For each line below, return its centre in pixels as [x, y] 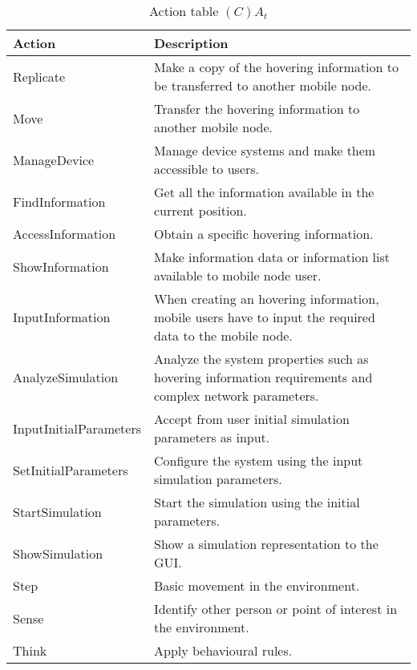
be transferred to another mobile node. [262, 85]
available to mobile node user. [237, 275]
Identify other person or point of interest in [275, 609]
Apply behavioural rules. [223, 650]
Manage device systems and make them [265, 150]
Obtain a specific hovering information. [263, 234]
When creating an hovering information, [266, 299]
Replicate [39, 76]
